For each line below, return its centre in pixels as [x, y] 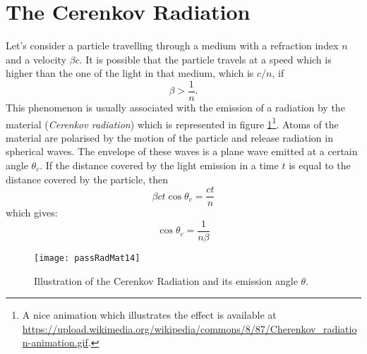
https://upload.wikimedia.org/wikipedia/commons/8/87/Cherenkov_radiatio [189, 328]
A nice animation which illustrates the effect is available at [149, 315]
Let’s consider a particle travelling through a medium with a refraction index [172, 45]
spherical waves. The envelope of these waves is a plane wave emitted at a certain [182, 151]
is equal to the [320, 165]
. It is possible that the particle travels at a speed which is [205, 59]
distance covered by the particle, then [87, 179]
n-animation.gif [55, 342]
